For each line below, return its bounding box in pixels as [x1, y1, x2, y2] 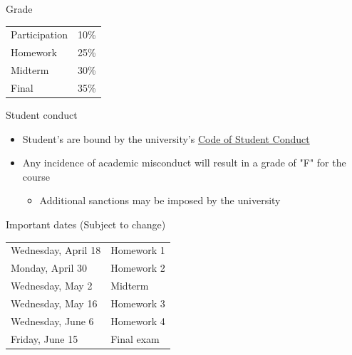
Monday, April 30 [11, 260, 88, 275]
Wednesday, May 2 [11, 277, 93, 292]
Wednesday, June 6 [11, 313, 94, 328]
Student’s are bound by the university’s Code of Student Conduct [22, 131, 310, 146]
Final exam [110, 331, 160, 346]
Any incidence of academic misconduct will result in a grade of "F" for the [22, 155, 346, 170]
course [22, 169, 51, 184]
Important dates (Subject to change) [6, 216, 166, 231]
